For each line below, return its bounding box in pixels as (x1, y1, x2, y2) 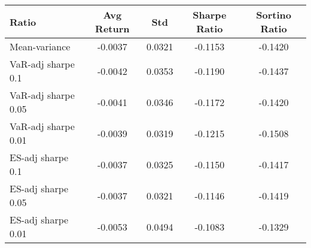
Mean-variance (10, 40, 71, 53)
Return (95, 22, 130, 35)
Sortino (256, 8, 292, 22)
